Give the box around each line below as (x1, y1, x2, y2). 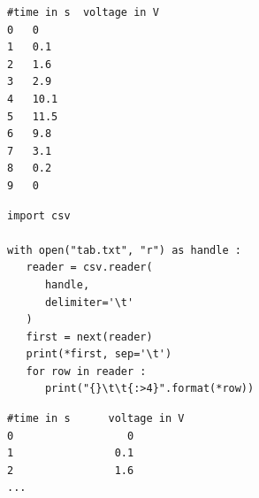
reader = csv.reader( (26, 261, 153, 274)
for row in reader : (26, 364, 147, 378)
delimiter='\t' (44, 295, 134, 309)
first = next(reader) (26, 330, 153, 343)
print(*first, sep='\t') (26, 348, 172, 361)
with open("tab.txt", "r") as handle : (7, 243, 241, 257)
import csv (7, 209, 71, 222)
